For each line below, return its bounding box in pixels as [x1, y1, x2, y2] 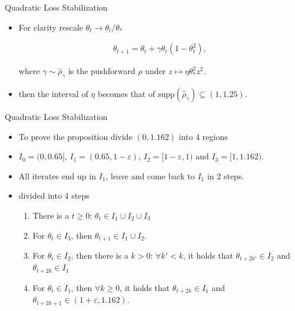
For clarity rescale [18, 21, 84, 33]
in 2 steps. [207, 169, 244, 182]
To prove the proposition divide [18, 130, 132, 142]
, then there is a [71, 249, 128, 262]
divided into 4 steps [18, 189, 90, 202]
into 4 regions [178, 130, 228, 142]
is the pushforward [68, 65, 135, 77]
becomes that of [97, 88, 155, 100]
